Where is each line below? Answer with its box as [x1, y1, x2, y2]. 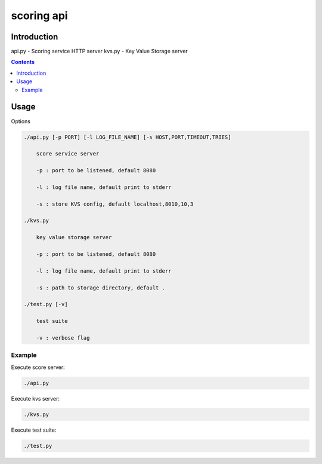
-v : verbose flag [36, 334, 90, 341]
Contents [11, 59, 35, 66]
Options [11, 117, 31, 125]
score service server [36, 150, 100, 157]
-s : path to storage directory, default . [36, 284, 165, 291]
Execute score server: [11, 364, 65, 371]
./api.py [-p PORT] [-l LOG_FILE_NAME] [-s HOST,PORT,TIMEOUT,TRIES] [23, 133, 231, 141]
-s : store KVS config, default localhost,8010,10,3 [36, 200, 194, 207]
